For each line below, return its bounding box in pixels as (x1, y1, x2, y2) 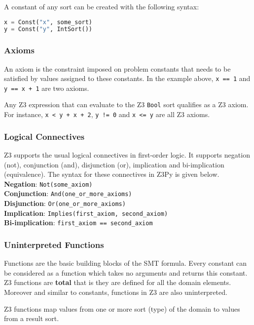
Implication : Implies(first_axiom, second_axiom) (4, 207, 168, 218)
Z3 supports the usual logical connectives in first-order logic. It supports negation (4, 150, 250, 160)
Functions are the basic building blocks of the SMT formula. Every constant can (4, 258, 247, 268)
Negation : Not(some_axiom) (4, 178, 93, 189)
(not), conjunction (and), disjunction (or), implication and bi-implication (4, 159, 224, 169)
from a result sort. (4, 313, 59, 324)
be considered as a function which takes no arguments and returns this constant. (4, 267, 248, 278)
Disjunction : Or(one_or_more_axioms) (4, 198, 126, 208)
